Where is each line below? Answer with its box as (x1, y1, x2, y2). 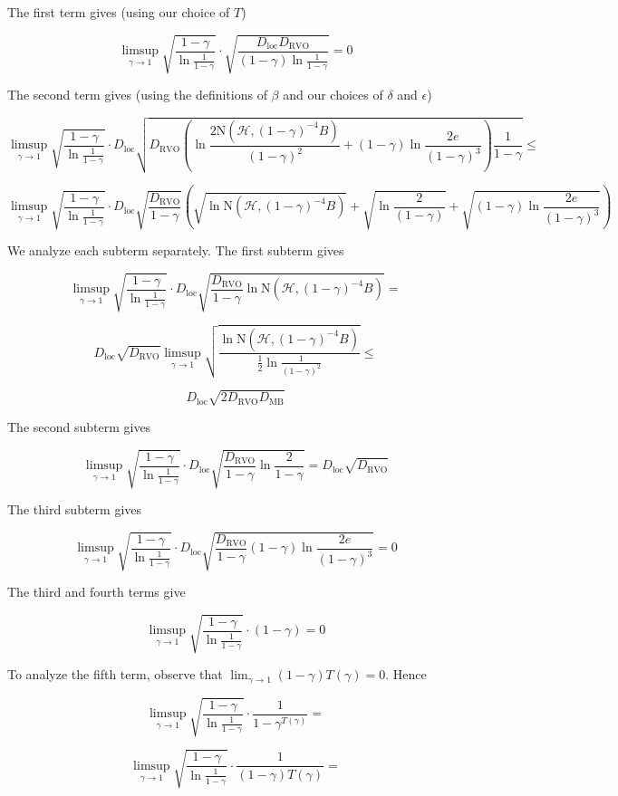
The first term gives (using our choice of (7, 3, 230, 21)
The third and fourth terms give (7, 582, 186, 601)
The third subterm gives (7, 500, 142, 519)
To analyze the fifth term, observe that (7, 665, 223, 684)
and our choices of (283, 85, 383, 104)
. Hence (385, 665, 427, 684)
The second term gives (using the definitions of (7, 85, 267, 104)
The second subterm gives (7, 417, 151, 436)
